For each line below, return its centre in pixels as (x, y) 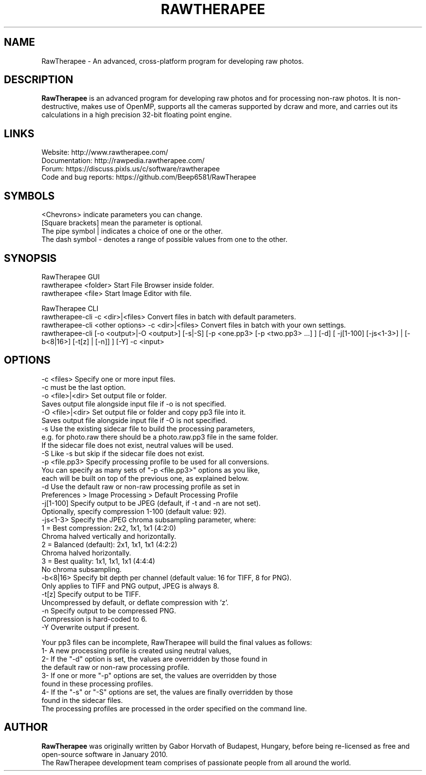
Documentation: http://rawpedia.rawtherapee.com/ (123, 161)
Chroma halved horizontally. (86, 553)
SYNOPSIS (30, 258)
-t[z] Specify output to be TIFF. (91, 594)
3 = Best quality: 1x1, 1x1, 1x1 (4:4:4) (98, 561)
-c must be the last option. (84, 387)
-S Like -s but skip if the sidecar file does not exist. (123, 453)
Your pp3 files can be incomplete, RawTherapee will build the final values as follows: (177, 642)
